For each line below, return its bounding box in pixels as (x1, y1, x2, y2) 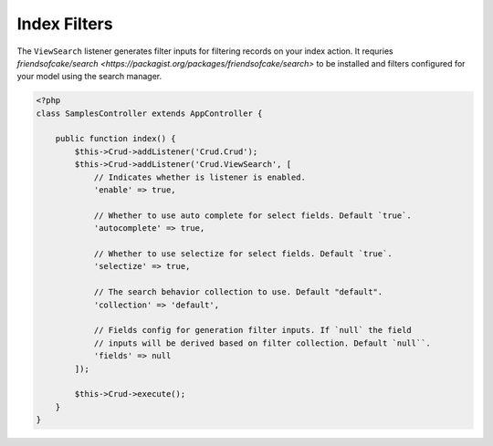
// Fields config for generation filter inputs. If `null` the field (93, 325, 413, 336)
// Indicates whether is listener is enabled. (93, 171, 306, 182)
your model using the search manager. (16, 71, 163, 82)
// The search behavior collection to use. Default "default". (93, 287, 383, 297)
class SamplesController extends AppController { (36, 108, 263, 119)
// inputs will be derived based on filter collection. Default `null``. (93, 337, 431, 348)
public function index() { (55, 133, 177, 144)
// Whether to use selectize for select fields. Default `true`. (93, 249, 393, 259)
